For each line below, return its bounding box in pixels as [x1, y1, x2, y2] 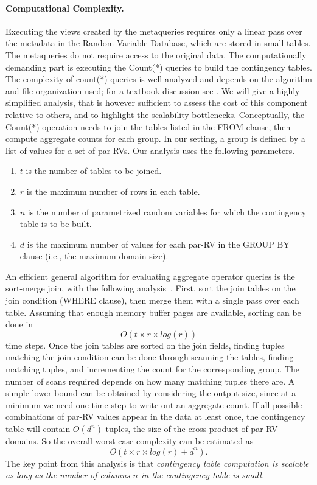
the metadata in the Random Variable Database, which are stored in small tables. [5, 37, 311, 49]
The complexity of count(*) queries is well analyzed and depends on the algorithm [5, 72, 312, 85]
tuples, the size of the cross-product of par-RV [105, 422, 278, 435]
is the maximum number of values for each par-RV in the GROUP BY [27, 237, 290, 250]
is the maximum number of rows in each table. [26, 184, 200, 197]
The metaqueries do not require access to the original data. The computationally [5, 48, 307, 61]
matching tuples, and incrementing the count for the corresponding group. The [5, 363, 299, 375]
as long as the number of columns [5, 469, 130, 481]
